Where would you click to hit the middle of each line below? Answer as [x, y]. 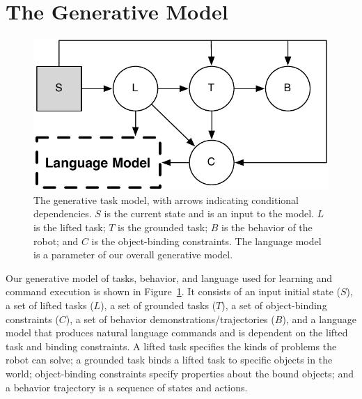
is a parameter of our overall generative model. [133, 255]
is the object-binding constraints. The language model [206, 241]
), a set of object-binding [274, 305]
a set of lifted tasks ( [50, 305]
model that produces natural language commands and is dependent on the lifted [177, 332]
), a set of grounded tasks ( [158, 305]
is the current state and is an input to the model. [209, 213]
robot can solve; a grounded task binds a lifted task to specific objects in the [169, 360]
